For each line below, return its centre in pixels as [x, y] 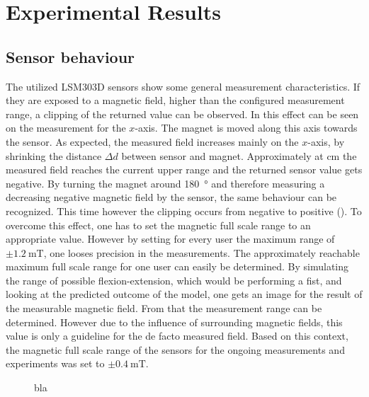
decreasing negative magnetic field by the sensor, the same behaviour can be [171, 197]
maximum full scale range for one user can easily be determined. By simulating [177, 266]
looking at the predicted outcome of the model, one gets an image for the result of [184, 294]
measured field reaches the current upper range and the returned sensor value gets [184, 169]
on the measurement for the [66, 128]
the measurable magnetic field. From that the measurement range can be [164, 308]
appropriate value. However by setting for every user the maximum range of [170, 239]
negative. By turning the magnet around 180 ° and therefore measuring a [165, 183]
